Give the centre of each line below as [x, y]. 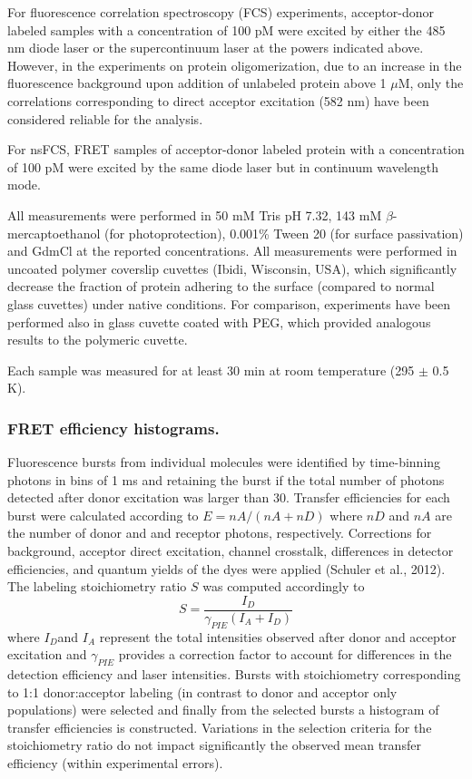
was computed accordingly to [284, 586]
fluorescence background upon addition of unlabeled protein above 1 [197, 83]
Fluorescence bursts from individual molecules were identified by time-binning [224, 462]
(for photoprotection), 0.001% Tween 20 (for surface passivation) [284, 233]
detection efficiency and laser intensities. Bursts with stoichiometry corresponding [234, 674]
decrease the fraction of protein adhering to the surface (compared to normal [221, 286]
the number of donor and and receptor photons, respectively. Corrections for [220, 533]
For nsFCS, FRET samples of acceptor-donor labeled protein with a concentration [236, 149]
